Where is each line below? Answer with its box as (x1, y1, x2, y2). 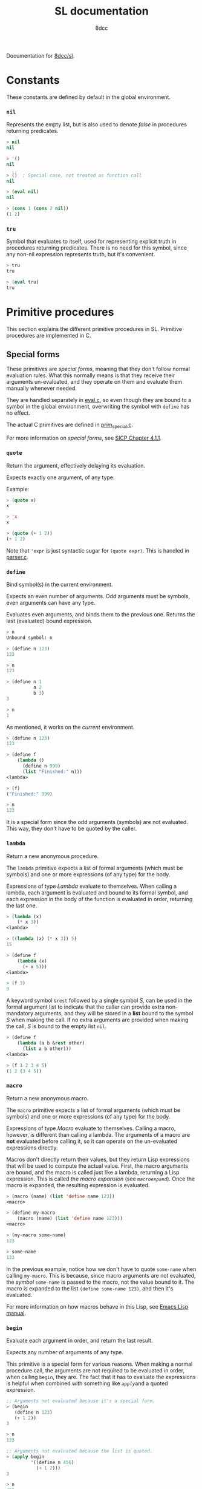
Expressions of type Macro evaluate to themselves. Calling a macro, (6, 1125, 176, 1132)
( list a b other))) (22, 1046, 71, 1052)
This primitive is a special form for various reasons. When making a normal (6, 1360, 193, 1368)
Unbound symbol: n (6, 635, 53, 641)
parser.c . (6, 553, 28, 561)
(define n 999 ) (22, 763, 61, 769)
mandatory (6, 1010, 34, 1017)
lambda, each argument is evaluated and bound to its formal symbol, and (6, 888, 189, 896)
